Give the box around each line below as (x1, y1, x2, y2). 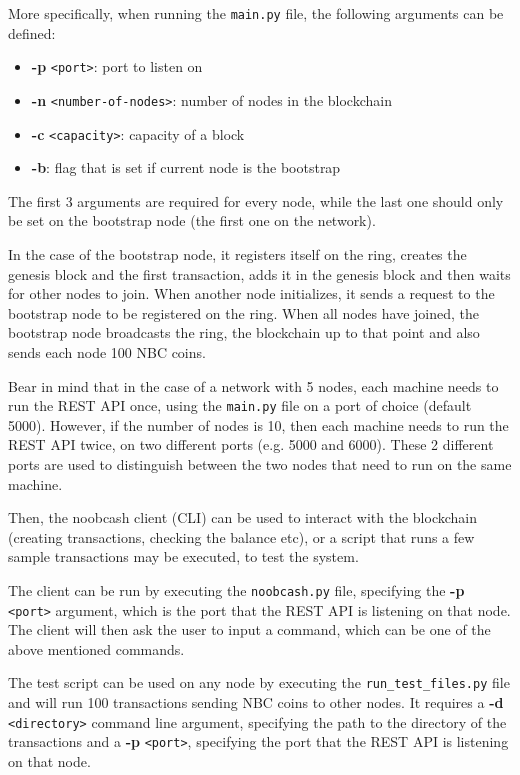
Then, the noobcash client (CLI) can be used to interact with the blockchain (8, 507, 477, 528)
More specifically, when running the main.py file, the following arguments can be (8, 3, 504, 23)
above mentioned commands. (8, 638, 185, 659)
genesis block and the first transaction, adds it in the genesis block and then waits (8, 263, 511, 284)
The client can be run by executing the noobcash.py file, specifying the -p (8, 579, 465, 600)
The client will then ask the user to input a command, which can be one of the (8, 619, 491, 640)
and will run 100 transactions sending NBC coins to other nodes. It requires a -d (8, 692, 504, 713)
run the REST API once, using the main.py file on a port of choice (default (8, 395, 472, 416)
